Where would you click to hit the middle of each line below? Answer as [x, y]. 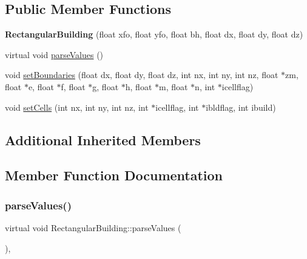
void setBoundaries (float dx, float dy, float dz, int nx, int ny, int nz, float [142, 75]
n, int [205, 86]
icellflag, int [177, 107]
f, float [73, 86]
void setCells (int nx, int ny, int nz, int [77, 107]
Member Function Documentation [114, 175]
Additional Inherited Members [103, 139]
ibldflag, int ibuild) [241, 107]
